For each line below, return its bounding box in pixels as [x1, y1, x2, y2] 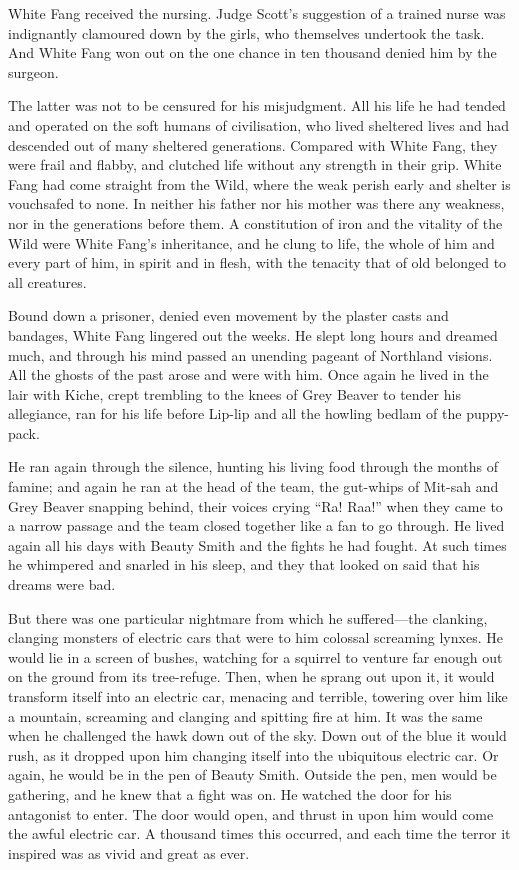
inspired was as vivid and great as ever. [8, 842, 250, 863]
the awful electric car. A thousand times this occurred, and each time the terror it [8, 823, 511, 844]
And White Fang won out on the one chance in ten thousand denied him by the [8, 42, 497, 63]
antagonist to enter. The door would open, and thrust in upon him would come [8, 803, 494, 824]
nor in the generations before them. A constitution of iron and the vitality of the [8, 212, 503, 233]
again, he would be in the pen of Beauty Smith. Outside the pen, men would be [8, 764, 497, 785]
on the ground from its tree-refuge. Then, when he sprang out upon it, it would [8, 666, 495, 687]
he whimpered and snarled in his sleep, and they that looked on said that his [8, 554, 480, 575]
